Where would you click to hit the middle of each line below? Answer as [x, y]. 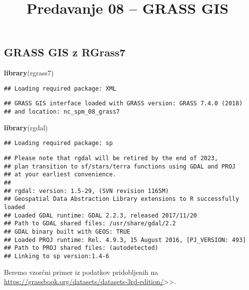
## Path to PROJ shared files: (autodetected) [81, 248]
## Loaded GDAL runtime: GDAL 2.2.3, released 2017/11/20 [100, 215]
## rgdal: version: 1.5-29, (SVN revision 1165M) [87, 191]
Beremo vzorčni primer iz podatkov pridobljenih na [81, 272]
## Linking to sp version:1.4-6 [57, 256]
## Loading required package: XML [60, 88]
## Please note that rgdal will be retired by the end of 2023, [111, 158]
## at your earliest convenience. [60, 175]
